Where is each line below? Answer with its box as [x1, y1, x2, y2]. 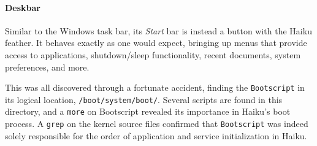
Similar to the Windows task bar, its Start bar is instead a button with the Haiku [5, 24, 312, 37]
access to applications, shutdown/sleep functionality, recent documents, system [5, 48, 301, 61]
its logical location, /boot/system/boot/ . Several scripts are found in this [5, 93, 283, 106]
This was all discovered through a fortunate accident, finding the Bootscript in [5, 81, 305, 94]
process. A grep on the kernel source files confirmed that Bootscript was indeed [5, 117, 308, 130]
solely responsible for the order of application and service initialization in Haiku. [5, 129, 307, 142]
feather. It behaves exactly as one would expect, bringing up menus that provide [5, 36, 307, 49]
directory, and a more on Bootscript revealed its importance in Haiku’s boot [5, 105, 291, 118]
